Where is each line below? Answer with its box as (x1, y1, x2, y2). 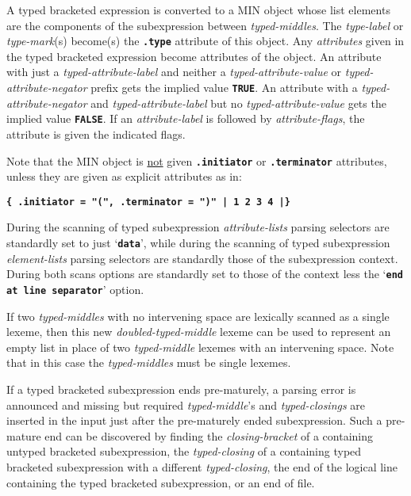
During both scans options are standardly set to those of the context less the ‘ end (6, 265, 403, 282)
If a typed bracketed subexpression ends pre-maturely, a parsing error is (6, 380, 356, 397)
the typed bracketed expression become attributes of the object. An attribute (6, 48, 382, 64)
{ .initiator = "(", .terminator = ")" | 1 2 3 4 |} (6, 196, 290, 208)
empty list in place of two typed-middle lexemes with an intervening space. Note (6, 338, 394, 355)
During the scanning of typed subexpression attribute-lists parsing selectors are (6, 219, 390, 235)
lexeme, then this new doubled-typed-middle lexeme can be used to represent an (6, 323, 391, 340)
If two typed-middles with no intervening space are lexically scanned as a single (6, 307, 390, 324)
